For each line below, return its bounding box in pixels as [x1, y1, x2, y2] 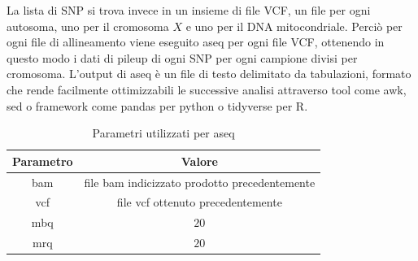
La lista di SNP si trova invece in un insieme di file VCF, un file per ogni [7, 2, 371, 18]
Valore [181, 152, 218, 169]
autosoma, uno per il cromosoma [7, 17, 169, 34]
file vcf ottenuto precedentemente [116, 194, 282, 211]
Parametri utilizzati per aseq [92, 124, 235, 141]
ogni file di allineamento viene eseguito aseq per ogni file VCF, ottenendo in [7, 33, 385, 50]
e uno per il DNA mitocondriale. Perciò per [185, 17, 403, 34]
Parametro [12, 152, 73, 169]
